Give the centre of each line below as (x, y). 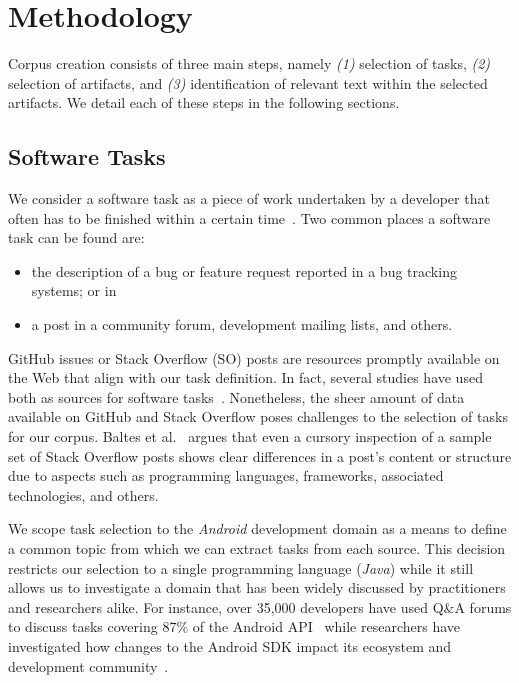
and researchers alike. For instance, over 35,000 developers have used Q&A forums (260, 606)
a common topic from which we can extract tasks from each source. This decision (257, 548)
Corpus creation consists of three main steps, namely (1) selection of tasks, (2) (249, 63)
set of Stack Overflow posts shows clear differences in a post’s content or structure (260, 455)
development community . (88, 665)
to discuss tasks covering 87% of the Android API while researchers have (234, 626)
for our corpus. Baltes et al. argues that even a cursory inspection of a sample (250, 436)
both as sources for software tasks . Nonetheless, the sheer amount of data (236, 396)
